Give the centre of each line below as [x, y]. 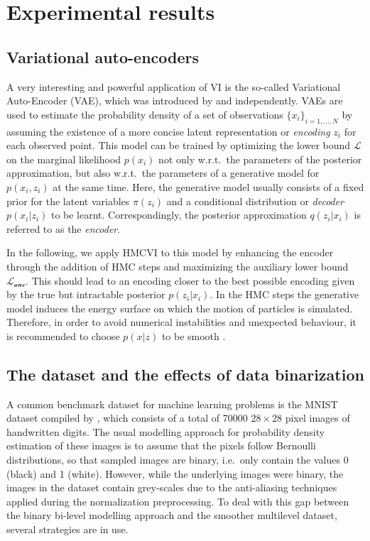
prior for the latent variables [68, 201]
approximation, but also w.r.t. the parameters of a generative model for [163, 173]
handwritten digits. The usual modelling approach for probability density [166, 431]
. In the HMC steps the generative [284, 294]
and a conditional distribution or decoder [255, 201]
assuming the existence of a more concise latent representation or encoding [168, 131]
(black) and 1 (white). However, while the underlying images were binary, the [175, 473]
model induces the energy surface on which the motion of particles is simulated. [180, 308]
